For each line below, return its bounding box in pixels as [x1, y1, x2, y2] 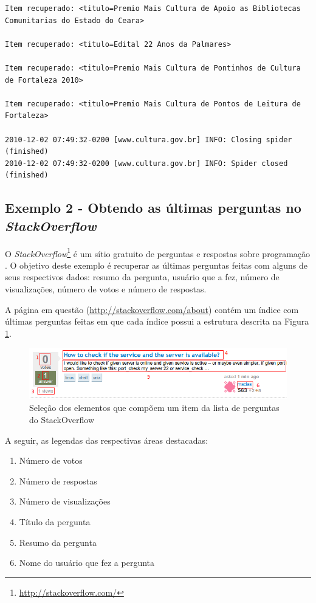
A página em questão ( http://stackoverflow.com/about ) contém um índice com [5, 303, 299, 315]
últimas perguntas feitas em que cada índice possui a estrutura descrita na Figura [5, 315, 309, 328]
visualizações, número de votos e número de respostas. [5, 282, 207, 295]
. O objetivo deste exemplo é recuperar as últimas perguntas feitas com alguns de [5, 258, 307, 271]
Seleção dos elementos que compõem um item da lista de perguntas [29, 401, 280, 414]
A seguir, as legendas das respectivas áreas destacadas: [5, 433, 208, 446]
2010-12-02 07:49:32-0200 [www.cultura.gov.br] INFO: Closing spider [5, 135, 292, 144]
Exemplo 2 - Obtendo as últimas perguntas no [5, 198, 301, 217]
